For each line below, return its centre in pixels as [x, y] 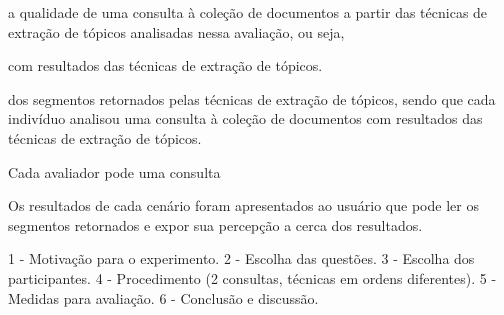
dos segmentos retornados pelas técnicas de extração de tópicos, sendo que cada [252, 98]
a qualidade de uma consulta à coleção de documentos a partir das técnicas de [248, 12]
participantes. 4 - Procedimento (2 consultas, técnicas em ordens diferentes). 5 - [252, 277]
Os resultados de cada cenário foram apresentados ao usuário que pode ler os [243, 205]
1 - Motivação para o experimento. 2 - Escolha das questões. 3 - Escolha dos [241, 258]
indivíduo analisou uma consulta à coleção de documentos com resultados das [245, 118]
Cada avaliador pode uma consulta [114, 171]
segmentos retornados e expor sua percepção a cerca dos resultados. [215, 224]
